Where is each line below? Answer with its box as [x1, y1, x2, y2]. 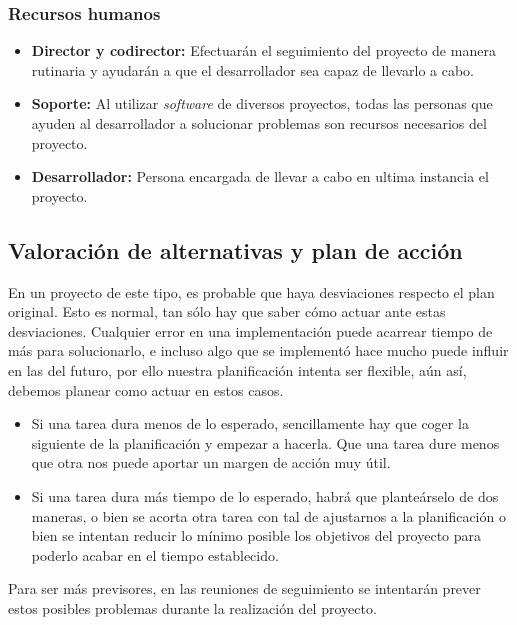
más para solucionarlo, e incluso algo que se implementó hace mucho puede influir [8, 340, 509, 361]
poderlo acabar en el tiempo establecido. [31, 544, 279, 565]
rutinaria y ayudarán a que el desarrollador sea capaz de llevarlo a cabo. [31, 59, 475, 80]
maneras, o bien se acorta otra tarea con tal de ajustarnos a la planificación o [31, 505, 506, 526]
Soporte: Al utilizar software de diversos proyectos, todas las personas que [31, 93, 493, 114]
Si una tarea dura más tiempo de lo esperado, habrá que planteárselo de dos [31, 485, 499, 506]
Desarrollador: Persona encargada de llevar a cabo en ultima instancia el [31, 166, 489, 187]
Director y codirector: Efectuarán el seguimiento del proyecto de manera [31, 40, 496, 61]
